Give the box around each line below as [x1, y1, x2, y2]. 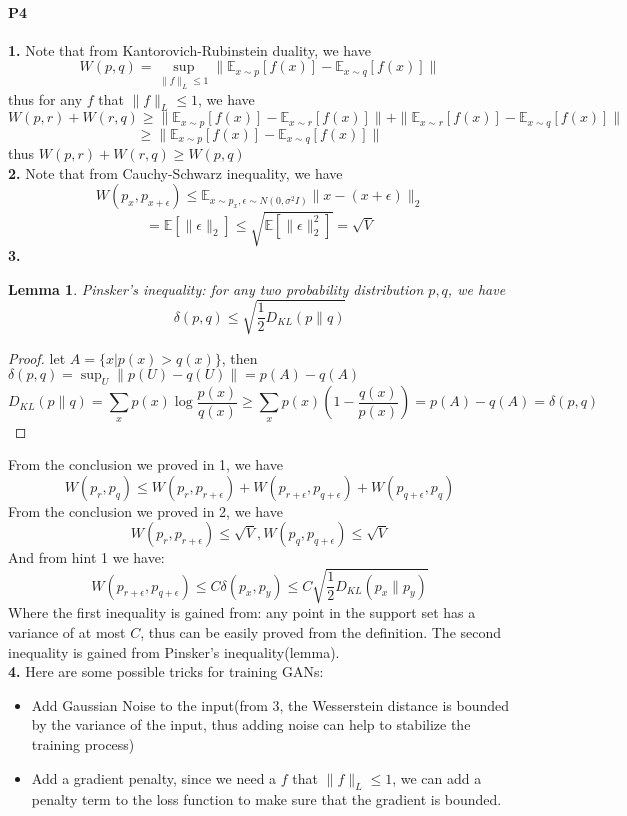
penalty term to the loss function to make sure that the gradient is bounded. [31, 789, 502, 810]
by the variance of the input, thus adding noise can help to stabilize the [31, 714, 471, 735]
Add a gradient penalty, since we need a [31, 767, 277, 788]
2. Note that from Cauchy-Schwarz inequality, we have [8, 162, 343, 183]
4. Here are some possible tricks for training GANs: [8, 661, 324, 682]
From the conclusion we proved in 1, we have [8, 454, 283, 475]
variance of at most [8, 622, 126, 643]
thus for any [8, 88, 83, 109]
